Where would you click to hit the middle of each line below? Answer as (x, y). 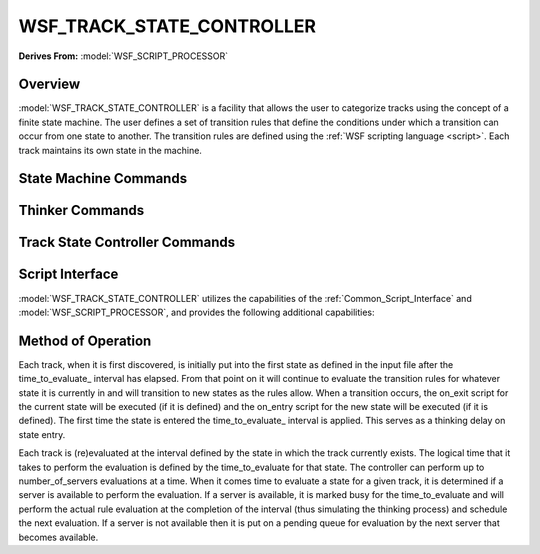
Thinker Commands (81, 210)
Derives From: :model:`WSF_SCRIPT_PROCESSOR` (123, 56)
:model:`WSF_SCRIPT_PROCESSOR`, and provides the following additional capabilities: (196, 312)
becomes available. (58, 537)
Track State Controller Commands (127, 242)
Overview (49, 84)
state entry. (42, 434)
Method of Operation (85, 340)
